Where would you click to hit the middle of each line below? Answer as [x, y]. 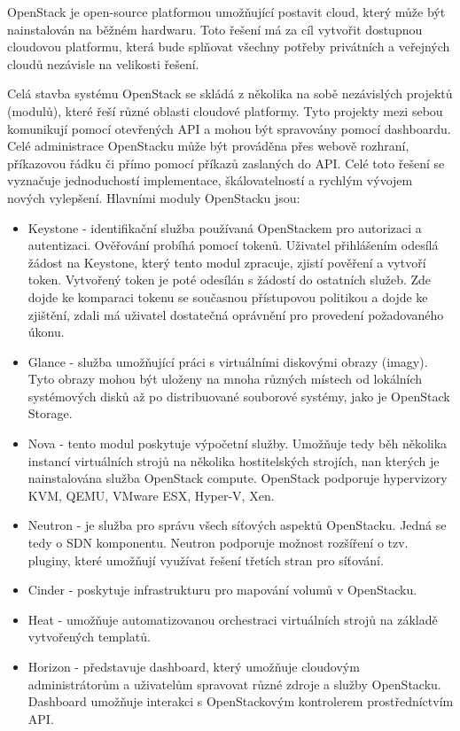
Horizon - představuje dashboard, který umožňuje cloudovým [194, 666]
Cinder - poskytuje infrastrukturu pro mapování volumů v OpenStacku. [222, 590]
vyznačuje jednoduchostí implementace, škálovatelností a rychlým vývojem [210, 180]
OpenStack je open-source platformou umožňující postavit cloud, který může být [226, 12]
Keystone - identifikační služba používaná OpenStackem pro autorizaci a [225, 227]
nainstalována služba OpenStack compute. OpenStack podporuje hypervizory [238, 478]
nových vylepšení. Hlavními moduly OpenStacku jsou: [154, 197]
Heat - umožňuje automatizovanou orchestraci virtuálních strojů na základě [233, 619]
